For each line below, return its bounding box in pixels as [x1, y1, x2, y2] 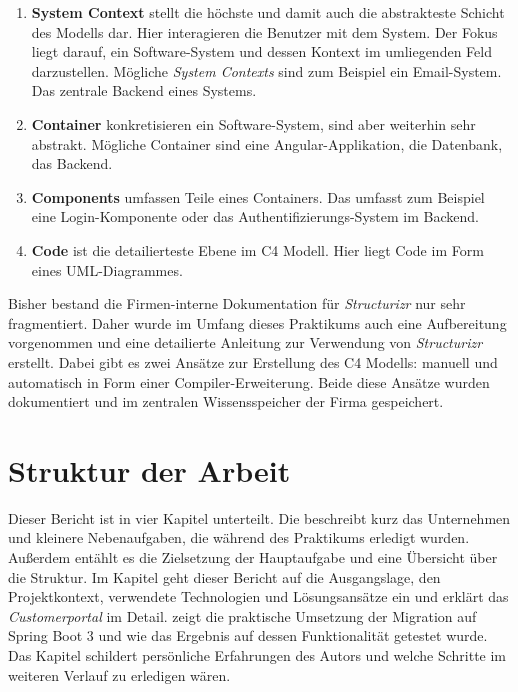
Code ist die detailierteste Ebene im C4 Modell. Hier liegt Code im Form [31, 239, 484, 260]
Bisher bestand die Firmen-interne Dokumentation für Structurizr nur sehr [8, 293, 466, 314]
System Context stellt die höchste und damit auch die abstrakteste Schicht [31, 2, 505, 22]
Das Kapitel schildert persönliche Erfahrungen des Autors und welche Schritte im [8, 644, 507, 665]
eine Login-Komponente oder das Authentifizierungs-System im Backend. [31, 206, 479, 227]
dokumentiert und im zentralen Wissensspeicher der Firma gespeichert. [8, 391, 444, 412]
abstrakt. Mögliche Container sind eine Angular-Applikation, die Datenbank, [31, 133, 503, 154]
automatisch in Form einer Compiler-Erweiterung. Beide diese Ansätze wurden [8, 371, 490, 392]
